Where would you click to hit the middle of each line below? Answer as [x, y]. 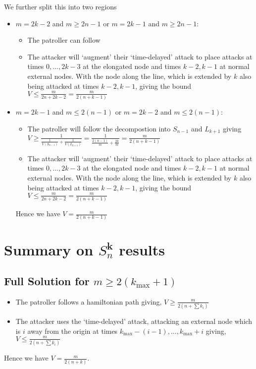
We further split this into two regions [60, 6]
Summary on [49, 249]
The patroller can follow [64, 40]
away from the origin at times [73, 331]
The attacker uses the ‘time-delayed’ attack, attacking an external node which [134, 321]
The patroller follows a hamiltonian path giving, [89, 301]
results [142, 249]
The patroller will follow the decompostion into [99, 128]
